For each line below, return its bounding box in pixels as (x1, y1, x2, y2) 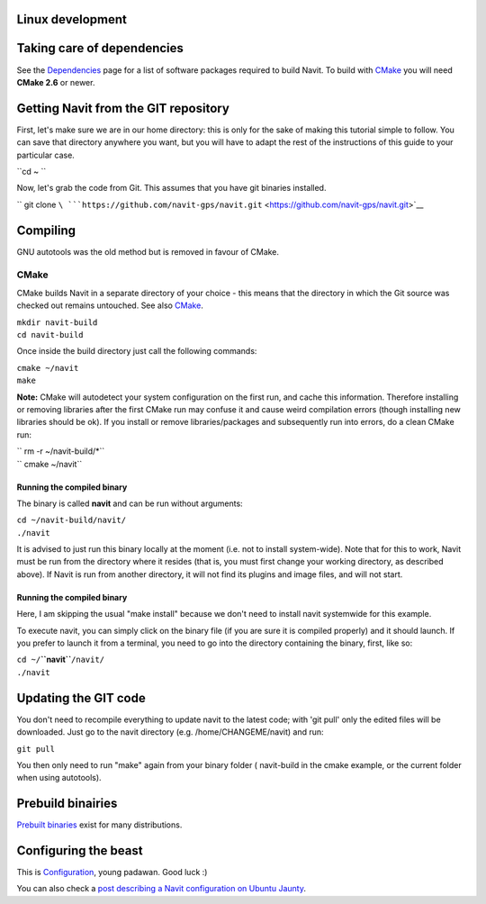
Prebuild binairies (16, 796, 118, 811)
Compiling (16, 222, 76, 238)
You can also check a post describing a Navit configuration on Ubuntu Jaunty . (16, 883, 306, 894)
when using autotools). (16, 773, 103, 783)
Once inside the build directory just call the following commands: (16, 346, 257, 357)
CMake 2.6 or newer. (16, 77, 95, 87)
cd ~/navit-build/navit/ (16, 515, 126, 526)
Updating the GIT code (16, 690, 146, 706)
